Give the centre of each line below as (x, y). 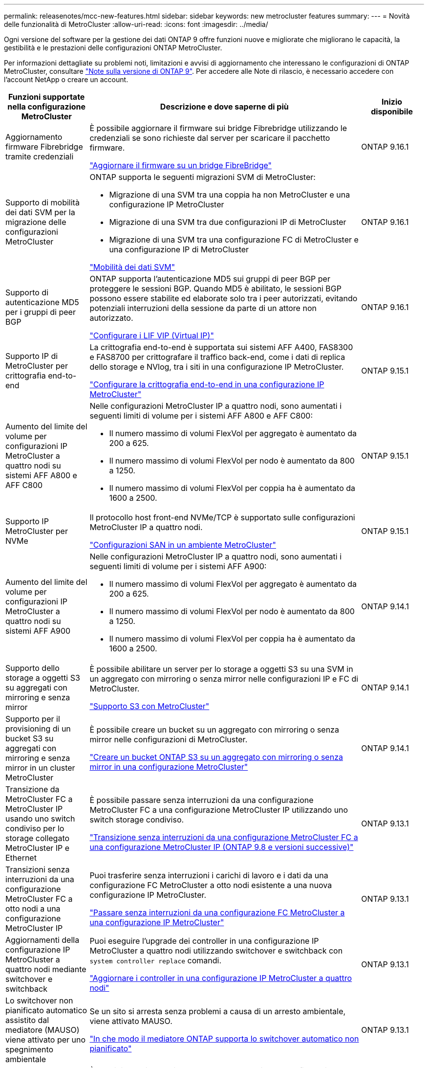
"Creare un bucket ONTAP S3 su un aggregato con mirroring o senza (216, 757)
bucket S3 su (30, 738)
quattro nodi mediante (46, 969)
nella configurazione (47, 107)
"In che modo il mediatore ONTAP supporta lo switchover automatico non (224, 1039)
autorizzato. (111, 318)
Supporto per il (33, 719)
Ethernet (21, 858)
